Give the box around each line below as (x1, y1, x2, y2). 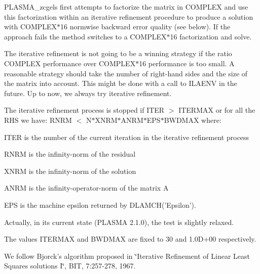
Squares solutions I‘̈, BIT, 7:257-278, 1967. (4, 260, 136, 271)
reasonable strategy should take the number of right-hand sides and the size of (4, 68, 248, 78)
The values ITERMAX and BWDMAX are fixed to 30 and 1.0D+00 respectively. (4, 234, 256, 244)
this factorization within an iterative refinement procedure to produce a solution (4, 11, 253, 22)
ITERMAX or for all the (178, 105, 255, 115)
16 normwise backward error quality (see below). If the (60, 21, 231, 32)
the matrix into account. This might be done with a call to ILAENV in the (4, 78, 237, 88)
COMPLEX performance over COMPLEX (4, 58, 136, 68)
